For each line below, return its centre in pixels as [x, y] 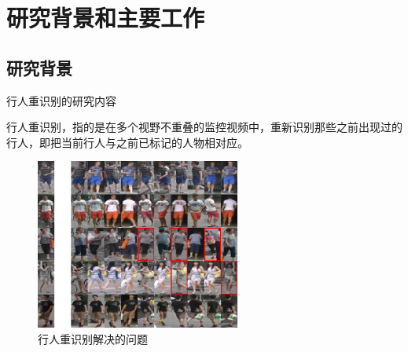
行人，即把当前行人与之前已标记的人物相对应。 [127, 142]
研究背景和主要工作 [106, 18]
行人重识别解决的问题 [93, 338]
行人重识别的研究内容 [61, 100]
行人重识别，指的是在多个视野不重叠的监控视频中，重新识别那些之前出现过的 [204, 127]
